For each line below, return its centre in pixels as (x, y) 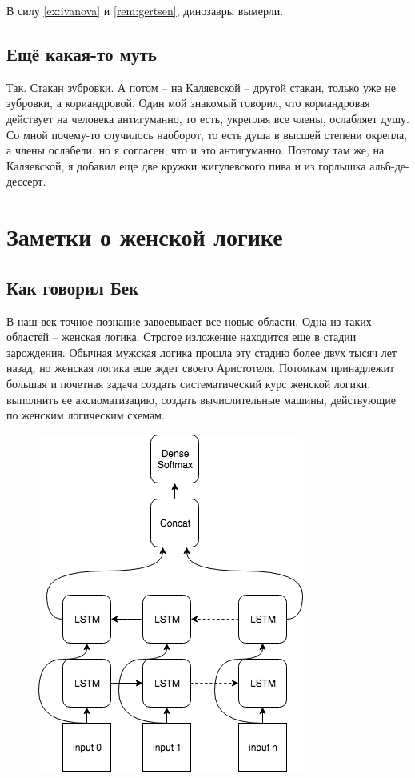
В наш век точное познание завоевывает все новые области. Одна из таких (189, 321)
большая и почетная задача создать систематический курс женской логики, (189, 383)
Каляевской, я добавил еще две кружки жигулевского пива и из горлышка (186, 165)
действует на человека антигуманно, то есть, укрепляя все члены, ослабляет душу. (208, 118)
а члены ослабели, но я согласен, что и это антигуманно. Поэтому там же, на (196, 150)
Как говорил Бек (73, 287)
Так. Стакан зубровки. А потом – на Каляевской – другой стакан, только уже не (201, 87)
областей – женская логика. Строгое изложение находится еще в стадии (182, 337)
